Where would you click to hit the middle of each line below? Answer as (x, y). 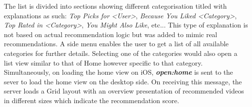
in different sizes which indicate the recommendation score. (92, 100)
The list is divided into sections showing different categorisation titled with (116, 6)
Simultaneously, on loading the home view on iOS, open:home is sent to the (118, 72)
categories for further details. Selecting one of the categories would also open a (121, 53)
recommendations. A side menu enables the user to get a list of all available (116, 44)
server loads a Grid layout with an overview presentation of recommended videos (124, 91)
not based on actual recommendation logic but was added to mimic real (111, 34)
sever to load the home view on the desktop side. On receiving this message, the (123, 81)
